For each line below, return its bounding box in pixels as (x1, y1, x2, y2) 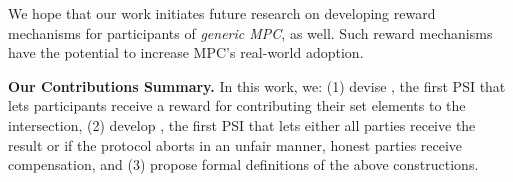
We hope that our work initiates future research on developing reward (8, 3, 436, 23)
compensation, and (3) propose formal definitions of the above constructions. (8, 154, 479, 175)
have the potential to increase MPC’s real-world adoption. (8, 42, 364, 63)
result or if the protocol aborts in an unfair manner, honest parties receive (8, 134, 463, 155)
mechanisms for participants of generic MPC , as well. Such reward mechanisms (8, 22, 493, 43)
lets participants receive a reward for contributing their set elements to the (8, 95, 466, 116)
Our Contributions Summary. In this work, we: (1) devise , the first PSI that (8, 75, 506, 96)
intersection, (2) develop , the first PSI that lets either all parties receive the (8, 114, 476, 135)
